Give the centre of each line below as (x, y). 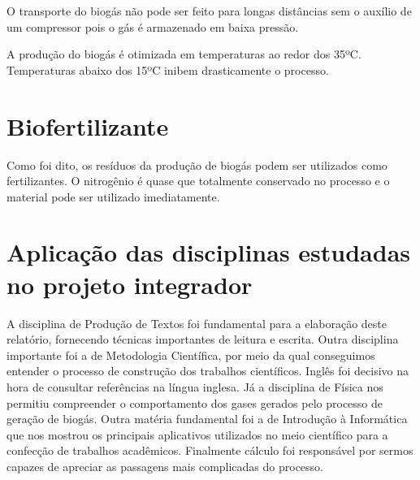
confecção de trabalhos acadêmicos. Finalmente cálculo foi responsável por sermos (210, 450)
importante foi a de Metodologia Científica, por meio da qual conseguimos (191, 355)
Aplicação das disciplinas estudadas (209, 252)
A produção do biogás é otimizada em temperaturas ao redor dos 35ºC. (184, 54)
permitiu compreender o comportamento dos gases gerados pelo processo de (195, 402)
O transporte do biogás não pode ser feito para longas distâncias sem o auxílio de (209, 11)
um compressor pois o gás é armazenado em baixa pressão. (153, 26)
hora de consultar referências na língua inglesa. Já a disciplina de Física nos (195, 386)
